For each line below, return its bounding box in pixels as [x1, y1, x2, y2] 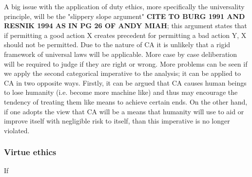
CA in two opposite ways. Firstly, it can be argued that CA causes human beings [4, 77, 247, 88]
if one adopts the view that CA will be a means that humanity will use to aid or [4, 106, 244, 116]
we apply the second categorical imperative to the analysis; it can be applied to [4, 68, 241, 78]
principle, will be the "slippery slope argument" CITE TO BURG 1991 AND [4, 11, 245, 21]
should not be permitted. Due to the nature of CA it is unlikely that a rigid [4, 39, 231, 50]
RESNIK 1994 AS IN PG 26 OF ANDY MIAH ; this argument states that [4, 20, 247, 31]
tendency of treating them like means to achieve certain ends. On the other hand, [4, 96, 248, 106]
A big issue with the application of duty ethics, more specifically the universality [4, 1, 245, 11]
